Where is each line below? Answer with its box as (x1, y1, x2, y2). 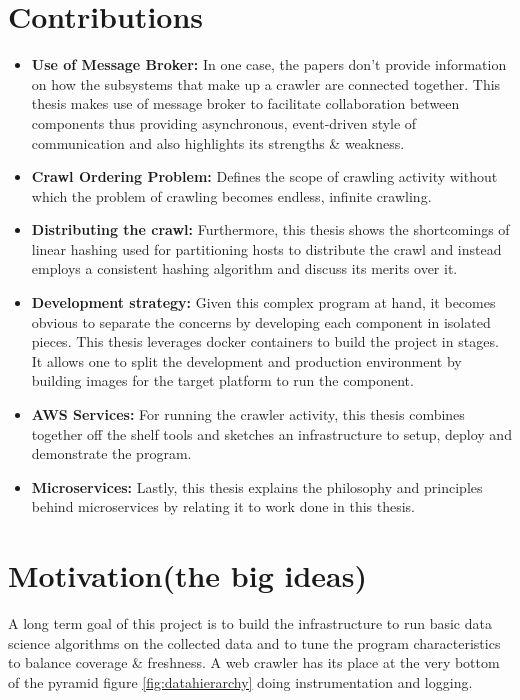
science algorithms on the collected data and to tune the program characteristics (8, 632, 501, 653)
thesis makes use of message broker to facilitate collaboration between (31, 93, 460, 114)
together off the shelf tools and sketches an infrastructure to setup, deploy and (31, 423, 512, 444)
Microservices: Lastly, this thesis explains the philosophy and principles (31, 476, 483, 497)
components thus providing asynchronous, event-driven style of (31, 112, 417, 133)
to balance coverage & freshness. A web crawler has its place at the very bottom (8, 652, 500, 673)
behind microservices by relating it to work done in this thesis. (31, 496, 416, 517)
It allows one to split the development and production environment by (31, 350, 462, 371)
